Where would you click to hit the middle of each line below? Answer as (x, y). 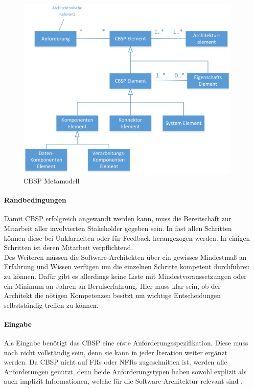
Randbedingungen (35, 200)
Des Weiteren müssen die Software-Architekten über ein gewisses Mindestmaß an (125, 257)
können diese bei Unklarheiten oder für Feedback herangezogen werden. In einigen (127, 238)
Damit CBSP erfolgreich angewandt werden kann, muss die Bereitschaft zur (118, 218)
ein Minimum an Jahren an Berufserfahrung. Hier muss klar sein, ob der (112, 286)
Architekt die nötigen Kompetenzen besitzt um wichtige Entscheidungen (112, 295)
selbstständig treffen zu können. (51, 305)
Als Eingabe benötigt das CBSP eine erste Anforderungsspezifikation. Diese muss (126, 343)
